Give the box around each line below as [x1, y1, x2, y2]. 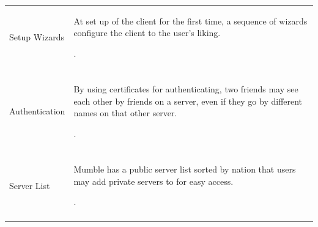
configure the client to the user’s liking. [73, 26, 221, 39]
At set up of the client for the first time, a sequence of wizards [73, 14, 308, 27]
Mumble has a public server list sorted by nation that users [73, 162, 296, 175]
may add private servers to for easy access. [73, 174, 234, 187]
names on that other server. [73, 106, 177, 119]
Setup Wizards [9, 31, 64, 43]
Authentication [9, 105, 65, 117]
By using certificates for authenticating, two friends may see [73, 83, 298, 95]
